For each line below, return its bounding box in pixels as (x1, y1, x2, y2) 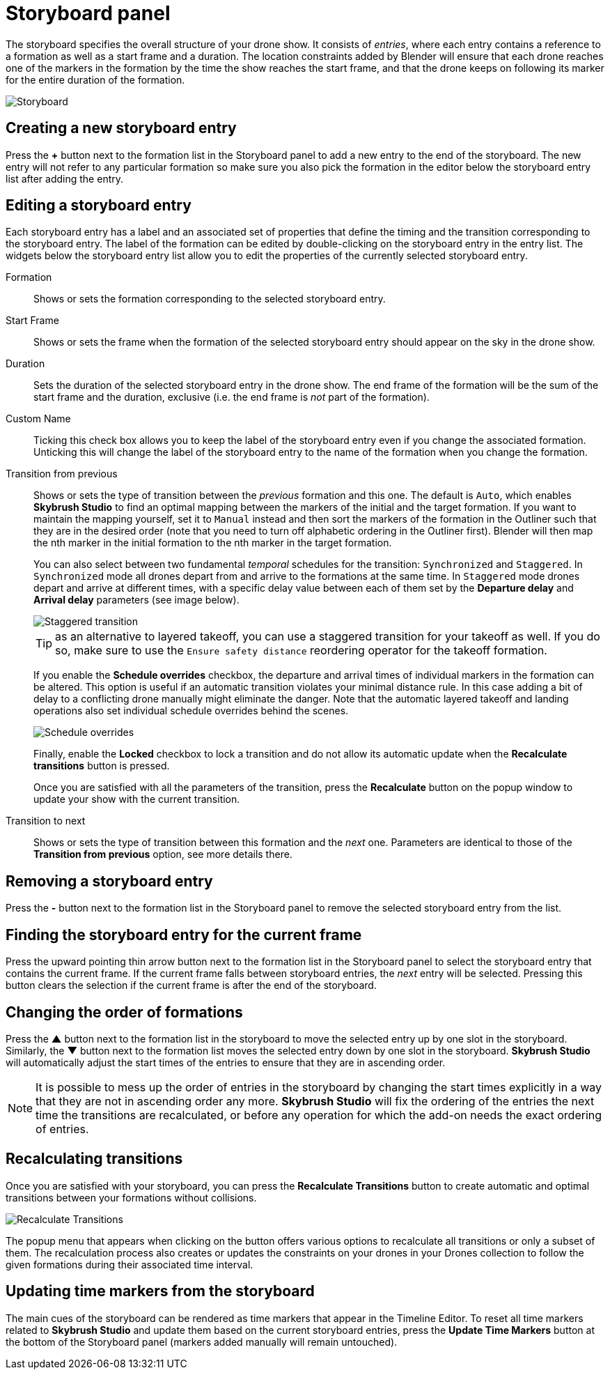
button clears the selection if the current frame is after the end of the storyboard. (6, 979, 377, 992)
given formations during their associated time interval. (6, 1258, 253, 1270)
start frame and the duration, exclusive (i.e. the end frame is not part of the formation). (33, 391, 430, 404)
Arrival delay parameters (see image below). (33, 594, 240, 606)
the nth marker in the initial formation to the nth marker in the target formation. (33, 537, 392, 549)
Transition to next (6, 815, 86, 827)
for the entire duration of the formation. (6, 73, 185, 86)
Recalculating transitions (6, 1150, 183, 1168)
